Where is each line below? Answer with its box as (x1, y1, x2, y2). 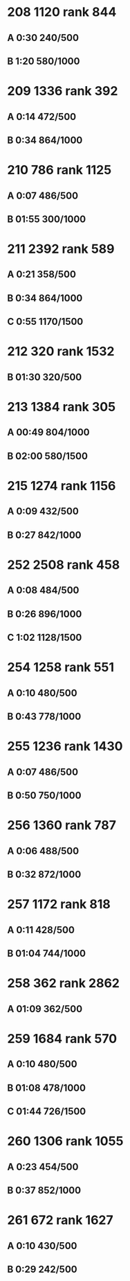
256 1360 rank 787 (7, 817, 116, 833)
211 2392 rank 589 (7, 241, 115, 257)
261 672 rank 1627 (7, 1212, 114, 1228)
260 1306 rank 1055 (7, 1133, 124, 1149)
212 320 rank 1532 (7, 344, 115, 360)
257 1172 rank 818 (7, 896, 111, 912)
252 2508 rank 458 (7, 557, 120, 573)
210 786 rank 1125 (7, 162, 112, 178)
